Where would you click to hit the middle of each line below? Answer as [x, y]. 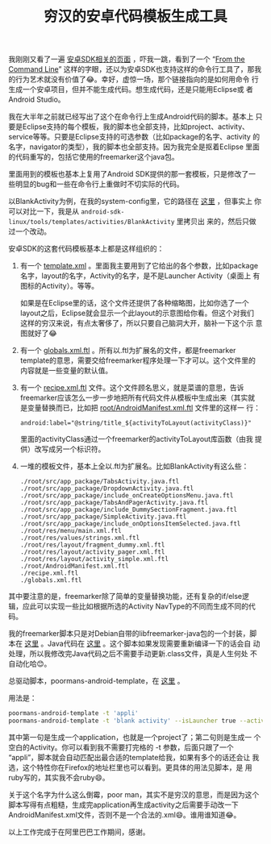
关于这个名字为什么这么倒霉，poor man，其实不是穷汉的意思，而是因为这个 [134, 794]
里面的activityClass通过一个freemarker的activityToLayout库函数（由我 [136, 439]
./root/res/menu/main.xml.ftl [71, 531]
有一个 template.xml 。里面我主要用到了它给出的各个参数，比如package [139, 266]
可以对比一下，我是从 [44, 211]
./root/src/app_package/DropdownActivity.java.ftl [107, 489]
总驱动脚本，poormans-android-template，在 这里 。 [96, 681]
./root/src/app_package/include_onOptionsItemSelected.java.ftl [130, 524]
